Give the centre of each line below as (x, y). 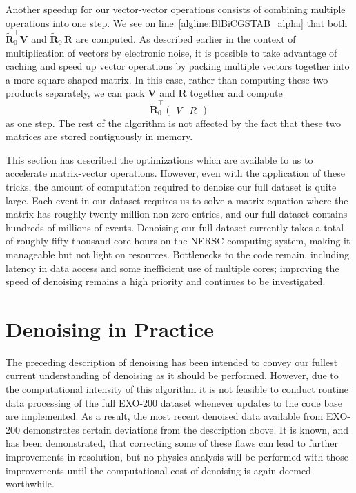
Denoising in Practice (110, 328)
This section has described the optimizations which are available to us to (159, 159)
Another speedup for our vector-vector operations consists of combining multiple (176, 9)
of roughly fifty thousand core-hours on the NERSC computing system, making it (178, 241)
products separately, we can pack (75, 93)
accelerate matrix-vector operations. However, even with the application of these (175, 173)
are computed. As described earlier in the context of (186, 38)
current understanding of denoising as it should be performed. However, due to (172, 375)
